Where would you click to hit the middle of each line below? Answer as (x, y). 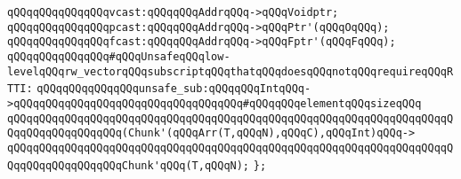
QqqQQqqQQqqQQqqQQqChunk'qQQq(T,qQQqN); (129, 165)
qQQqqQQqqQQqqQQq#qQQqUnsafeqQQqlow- (119, 56)
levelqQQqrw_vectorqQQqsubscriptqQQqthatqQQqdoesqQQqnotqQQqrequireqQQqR (230, 71)
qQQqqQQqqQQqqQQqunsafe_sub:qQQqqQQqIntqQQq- (174, 89)
